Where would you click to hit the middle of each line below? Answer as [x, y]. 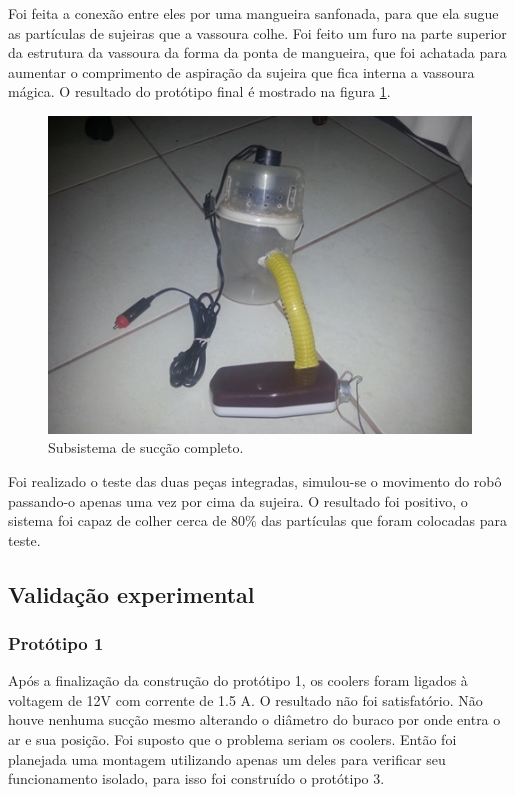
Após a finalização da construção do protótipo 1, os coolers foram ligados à [238, 680]
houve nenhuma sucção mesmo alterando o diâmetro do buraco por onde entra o [254, 719]
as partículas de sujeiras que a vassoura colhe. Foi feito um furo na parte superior [257, 32]
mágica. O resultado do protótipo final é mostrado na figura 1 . [199, 91]
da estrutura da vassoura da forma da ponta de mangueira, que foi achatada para [257, 52]
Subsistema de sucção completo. [146, 447]
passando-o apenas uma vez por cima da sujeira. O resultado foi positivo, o [238, 500]
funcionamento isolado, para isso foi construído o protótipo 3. [196, 778]
